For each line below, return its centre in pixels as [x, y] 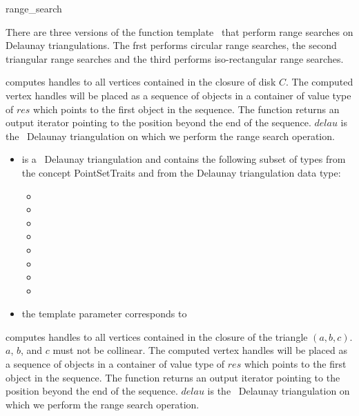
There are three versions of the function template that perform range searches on [179, 31]
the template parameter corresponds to [104, 314]
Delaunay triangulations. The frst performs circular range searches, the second [171, 45]
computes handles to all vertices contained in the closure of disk [141, 82]
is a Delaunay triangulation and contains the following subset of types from [184, 159]
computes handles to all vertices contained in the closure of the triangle [157, 336]
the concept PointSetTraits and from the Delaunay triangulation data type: [181, 172]
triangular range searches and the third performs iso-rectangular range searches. [175, 58]
